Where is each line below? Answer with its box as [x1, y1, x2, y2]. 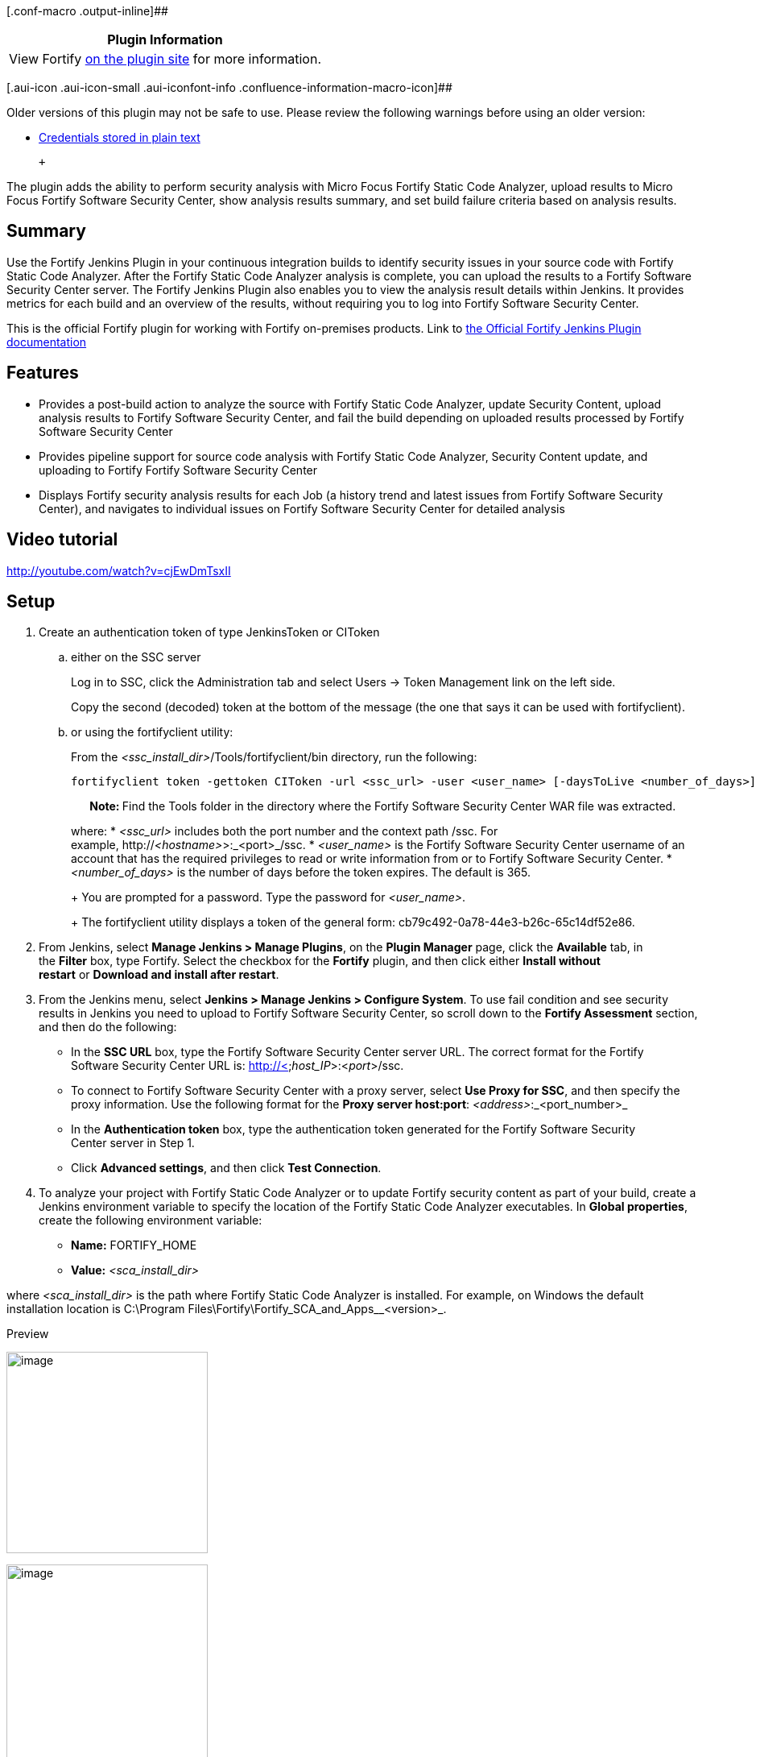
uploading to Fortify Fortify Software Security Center [39, 462, 318, 477]
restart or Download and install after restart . [39, 968, 279, 982]
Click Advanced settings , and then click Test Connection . [71, 1161, 382, 1175]
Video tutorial [6, 529, 118, 550]
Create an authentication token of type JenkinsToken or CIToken [39, 625, 380, 640]
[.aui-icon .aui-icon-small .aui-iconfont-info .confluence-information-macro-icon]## [6, 81, 452, 94]
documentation [6, 334, 87, 349]
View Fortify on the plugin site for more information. [9, 51, 322, 67]
